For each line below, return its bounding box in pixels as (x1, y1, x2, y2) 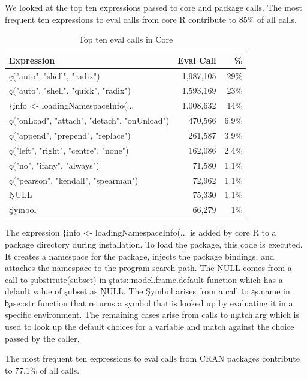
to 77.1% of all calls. (5, 363, 80, 376)
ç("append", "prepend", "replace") (9, 129, 131, 141)
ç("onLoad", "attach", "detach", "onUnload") (9, 114, 170, 127)
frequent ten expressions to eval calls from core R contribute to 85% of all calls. (5, 13, 297, 25)
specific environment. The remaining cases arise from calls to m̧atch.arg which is (5, 308, 299, 321)
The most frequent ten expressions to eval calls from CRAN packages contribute (5, 352, 300, 365)
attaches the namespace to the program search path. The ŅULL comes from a (5, 261, 292, 274)
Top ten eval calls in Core (78, 33, 173, 46)
